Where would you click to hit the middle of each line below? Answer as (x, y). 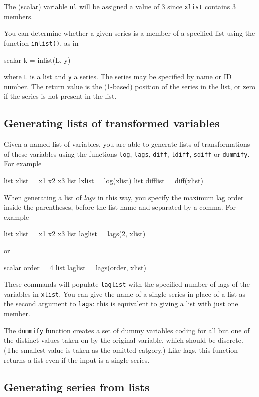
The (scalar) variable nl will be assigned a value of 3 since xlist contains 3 (120, 6)
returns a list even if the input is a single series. (77, 359)
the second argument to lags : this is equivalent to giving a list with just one (121, 303)
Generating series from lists (77, 386)
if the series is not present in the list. (60, 96)
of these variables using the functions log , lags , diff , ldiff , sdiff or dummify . (127, 154)
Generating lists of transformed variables (112, 123)
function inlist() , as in (41, 43)
